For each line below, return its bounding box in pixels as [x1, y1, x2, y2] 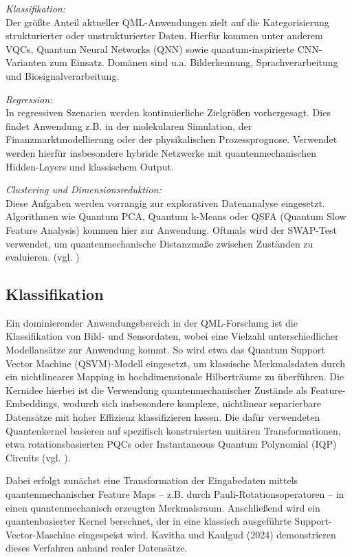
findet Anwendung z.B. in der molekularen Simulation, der [5, 118, 252, 133]
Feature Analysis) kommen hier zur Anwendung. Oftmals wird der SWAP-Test [5, 222, 337, 237]
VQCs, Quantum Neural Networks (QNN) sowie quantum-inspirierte [5, 41, 295, 56]
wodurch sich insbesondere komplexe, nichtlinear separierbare [63, 396, 321, 411]
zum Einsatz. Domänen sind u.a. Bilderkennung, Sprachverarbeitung [49, 55, 338, 69]
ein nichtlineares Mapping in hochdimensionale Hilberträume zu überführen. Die [5, 369, 344, 384]
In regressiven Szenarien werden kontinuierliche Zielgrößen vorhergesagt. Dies [5, 105, 331, 120]
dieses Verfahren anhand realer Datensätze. [5, 540, 188, 555]
